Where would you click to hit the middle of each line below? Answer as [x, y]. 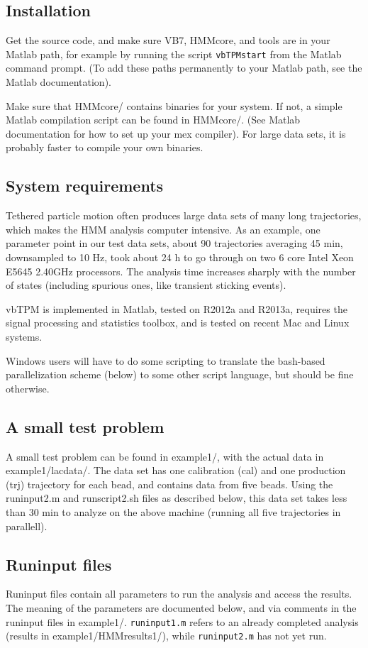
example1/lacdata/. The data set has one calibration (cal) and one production [176, 470]
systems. [24, 336]
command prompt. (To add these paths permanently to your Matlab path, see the [184, 68]
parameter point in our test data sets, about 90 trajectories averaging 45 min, [174, 243]
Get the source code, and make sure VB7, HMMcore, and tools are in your [168, 40]
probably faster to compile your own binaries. [105, 147]
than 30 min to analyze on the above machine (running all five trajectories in [173, 511]
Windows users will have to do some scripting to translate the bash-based [166, 360]
